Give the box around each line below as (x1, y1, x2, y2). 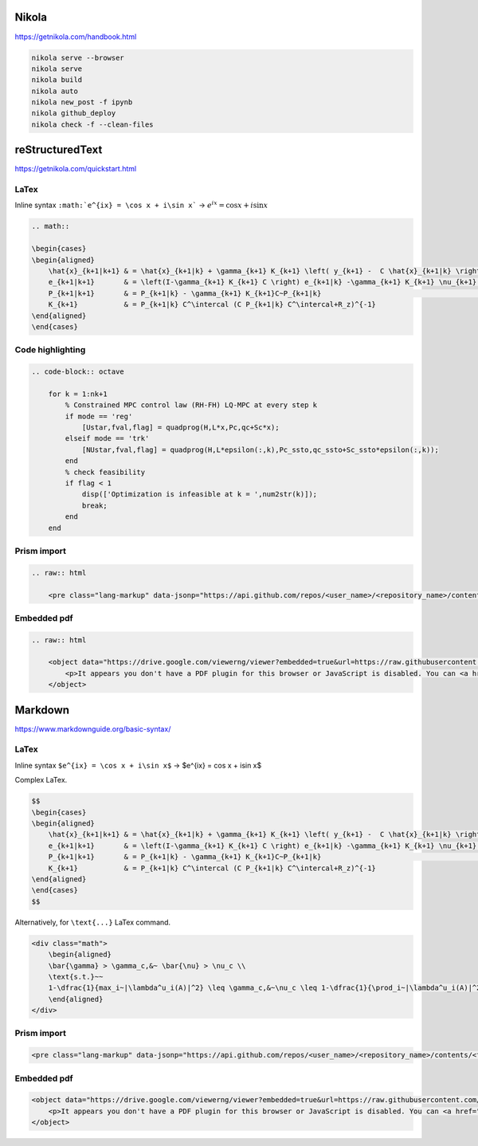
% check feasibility (65, 467, 146, 477)
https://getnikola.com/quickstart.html (14, 164, 137, 174)
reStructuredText (14, 143, 103, 157)
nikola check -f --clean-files (31, 120, 155, 129)
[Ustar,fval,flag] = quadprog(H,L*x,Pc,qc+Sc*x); (81, 423, 280, 432)
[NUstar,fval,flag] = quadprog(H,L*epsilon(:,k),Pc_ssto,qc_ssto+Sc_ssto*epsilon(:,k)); (81, 445, 440, 454)
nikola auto (31, 86, 79, 96)
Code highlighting (14, 344, 86, 355)
